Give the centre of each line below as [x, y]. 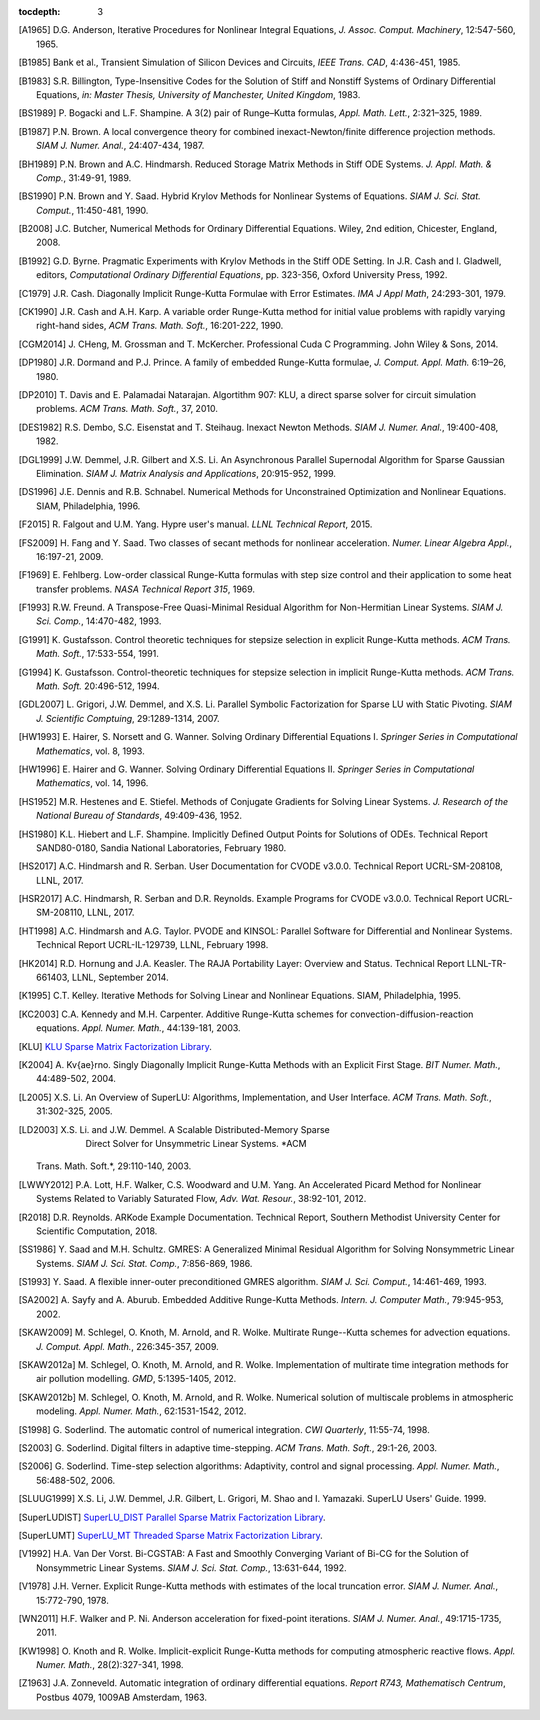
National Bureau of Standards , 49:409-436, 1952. [139, 816]
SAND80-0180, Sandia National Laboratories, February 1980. [161, 847]
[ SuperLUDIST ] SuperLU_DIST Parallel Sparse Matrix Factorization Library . [172, 1517]
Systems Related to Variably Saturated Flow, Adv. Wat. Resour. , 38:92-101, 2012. [201, 1199]
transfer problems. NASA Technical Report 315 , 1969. [145, 589]
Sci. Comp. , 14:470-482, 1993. [99, 621]
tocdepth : [39, 11]
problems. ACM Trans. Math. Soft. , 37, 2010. [127, 409]
